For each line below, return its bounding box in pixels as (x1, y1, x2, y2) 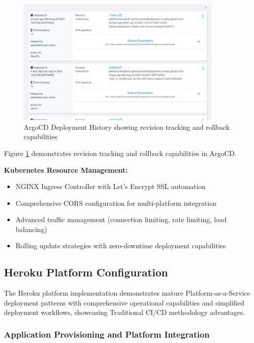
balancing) (15, 224, 47, 234)
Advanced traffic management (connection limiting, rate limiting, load (15, 214, 227, 225)
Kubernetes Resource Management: (4, 164, 128, 175)
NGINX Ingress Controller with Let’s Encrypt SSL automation (15, 181, 206, 191)
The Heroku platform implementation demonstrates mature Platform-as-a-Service (4, 288, 250, 298)
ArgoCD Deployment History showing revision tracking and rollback (24, 121, 230, 132)
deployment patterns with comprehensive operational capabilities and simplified (4, 297, 245, 307)
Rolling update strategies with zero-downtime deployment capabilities (15, 240, 226, 251)
